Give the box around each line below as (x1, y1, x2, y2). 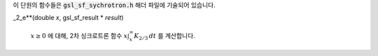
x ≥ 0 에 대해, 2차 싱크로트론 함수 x (30, 31, 128, 39)
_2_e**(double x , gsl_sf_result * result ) (13, 14, 124, 22)
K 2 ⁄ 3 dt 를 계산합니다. (134, 31, 195, 41)
